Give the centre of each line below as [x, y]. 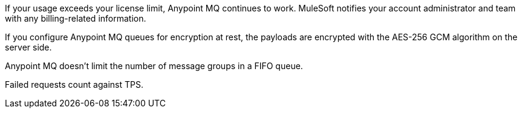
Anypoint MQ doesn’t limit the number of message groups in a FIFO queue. [154, 66]
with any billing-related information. [76, 18]
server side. [28, 47]
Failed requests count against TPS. [74, 84]
